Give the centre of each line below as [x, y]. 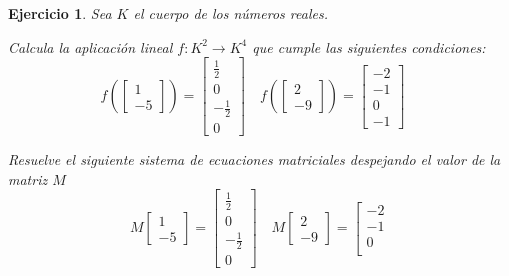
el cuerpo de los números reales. [230, 13]
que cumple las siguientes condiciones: [369, 46]
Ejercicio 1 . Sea [60, 13]
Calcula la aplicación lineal [90, 46]
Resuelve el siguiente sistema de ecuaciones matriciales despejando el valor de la [254, 159]
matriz [28, 178]
